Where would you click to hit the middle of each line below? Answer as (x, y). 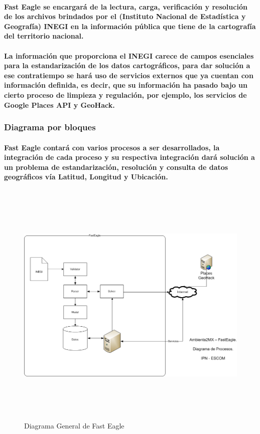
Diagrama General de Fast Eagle (74, 425)
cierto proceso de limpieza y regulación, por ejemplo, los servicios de (125, 94)
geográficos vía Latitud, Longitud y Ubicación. (86, 177)
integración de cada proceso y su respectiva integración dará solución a (129, 157)
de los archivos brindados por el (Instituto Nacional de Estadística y (125, 16)
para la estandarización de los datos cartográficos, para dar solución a (127, 65)
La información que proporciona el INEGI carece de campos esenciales (129, 55)
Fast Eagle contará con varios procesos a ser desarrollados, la (112, 147)
